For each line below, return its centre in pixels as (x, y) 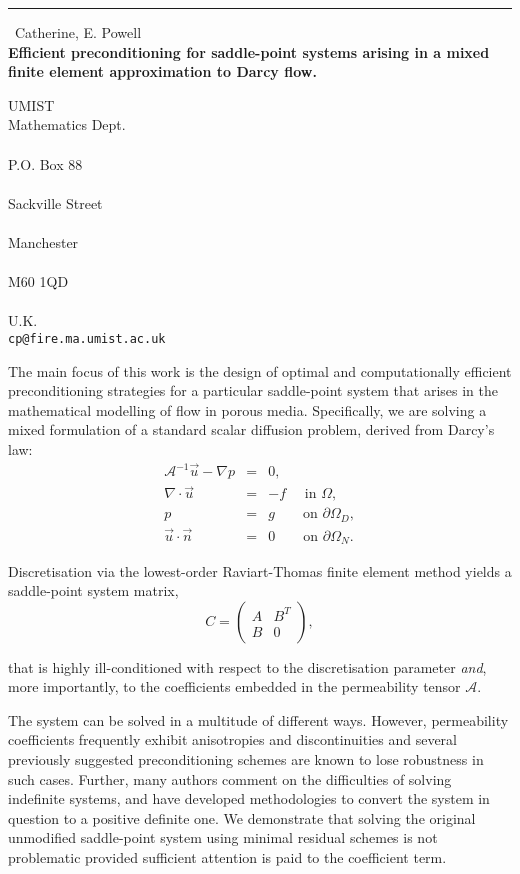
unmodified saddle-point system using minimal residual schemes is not (223, 837)
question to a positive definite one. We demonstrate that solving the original (242, 817)
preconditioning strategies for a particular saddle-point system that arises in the (253, 390)
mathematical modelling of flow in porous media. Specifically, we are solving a (247, 409)
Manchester (43, 241)
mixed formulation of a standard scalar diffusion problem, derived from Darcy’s (251, 429)
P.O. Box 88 (45, 163)
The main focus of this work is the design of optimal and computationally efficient (260, 370)
